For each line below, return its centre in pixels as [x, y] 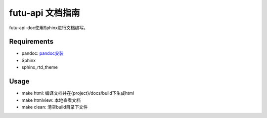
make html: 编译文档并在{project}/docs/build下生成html [78, 93]
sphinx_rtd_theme [40, 67]
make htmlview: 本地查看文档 [51, 100]
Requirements [31, 42]
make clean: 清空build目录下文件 [55, 107]
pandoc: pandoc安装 [43, 53]
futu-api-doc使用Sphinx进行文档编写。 [49, 28]
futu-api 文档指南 [44, 13]
